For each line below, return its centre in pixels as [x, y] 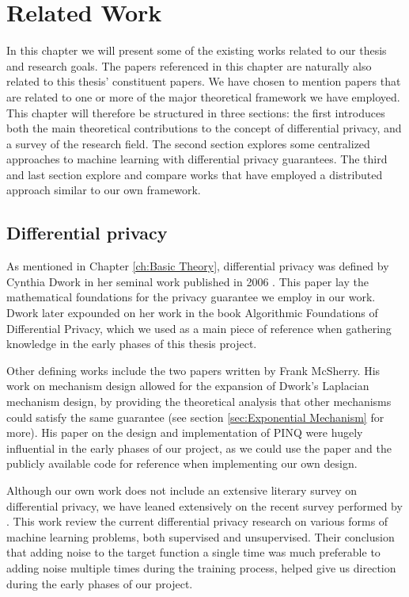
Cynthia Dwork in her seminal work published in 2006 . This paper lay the [187, 281]
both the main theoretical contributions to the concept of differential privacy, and [204, 128]
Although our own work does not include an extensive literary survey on [182, 490]
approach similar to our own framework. [104, 190]
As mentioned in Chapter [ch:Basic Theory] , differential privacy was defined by [198, 266]
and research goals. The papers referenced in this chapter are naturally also [189, 65]
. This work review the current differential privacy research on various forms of [197, 521]
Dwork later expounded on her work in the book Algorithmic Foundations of [192, 313]
